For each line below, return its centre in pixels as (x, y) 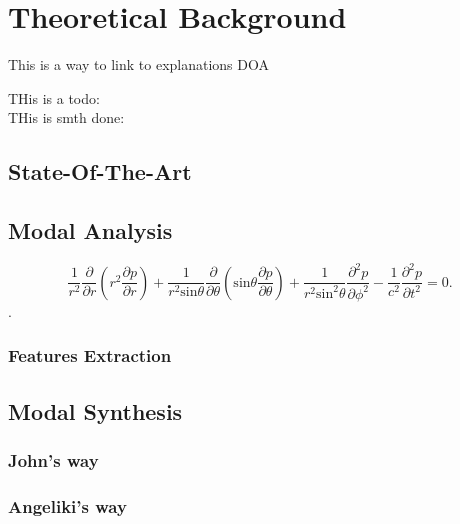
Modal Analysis (90, 230)
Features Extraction (90, 355)
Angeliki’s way (67, 505)
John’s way (53, 459)
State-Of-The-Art (100, 171)
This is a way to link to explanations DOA (138, 64)
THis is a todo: (54, 97)
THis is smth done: (66, 117)
